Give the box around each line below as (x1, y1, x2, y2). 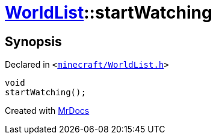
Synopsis (5, 34, 62, 49)
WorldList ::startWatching (5, 2, 212, 23)
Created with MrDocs (5, 105, 90, 116)
